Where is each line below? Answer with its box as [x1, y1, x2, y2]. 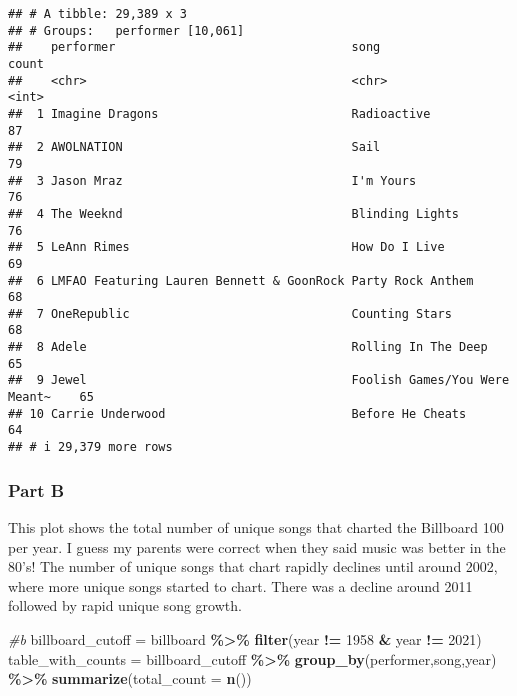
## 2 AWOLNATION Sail [8, 140, 381, 155]
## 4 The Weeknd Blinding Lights [8, 206, 460, 221]
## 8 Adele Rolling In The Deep [8, 340, 488, 355]
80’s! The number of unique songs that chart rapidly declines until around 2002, [8, 556, 498, 577]
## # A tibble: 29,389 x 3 [8, 7, 187, 21]
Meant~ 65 [8, 390, 94, 405]
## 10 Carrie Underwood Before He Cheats [8, 406, 467, 421]
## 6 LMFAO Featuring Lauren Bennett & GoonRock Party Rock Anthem [8, 273, 474, 288]
